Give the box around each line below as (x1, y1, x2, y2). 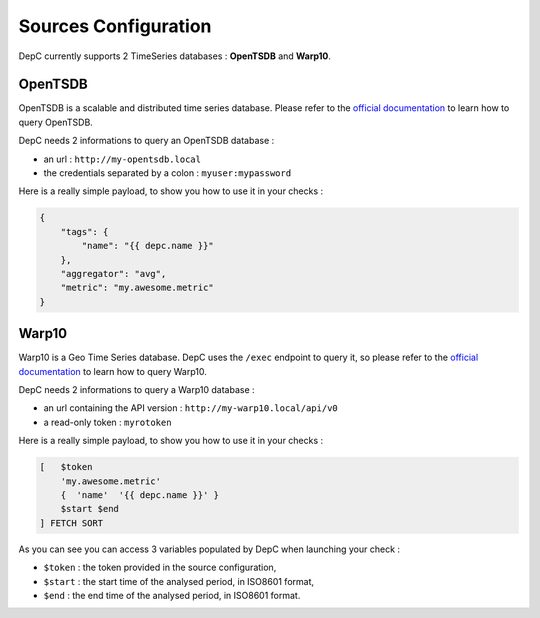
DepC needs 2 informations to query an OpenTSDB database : (18, 135, 275, 147)
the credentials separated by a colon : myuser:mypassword (43, 167, 292, 179)
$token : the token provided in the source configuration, (43, 561, 277, 574)
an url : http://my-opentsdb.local (43, 153, 202, 165)
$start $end (60, 503, 120, 515)
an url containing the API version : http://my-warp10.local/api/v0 (43, 402, 339, 414)
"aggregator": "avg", (60, 268, 167, 279)
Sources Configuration (18, 15, 212, 37)
